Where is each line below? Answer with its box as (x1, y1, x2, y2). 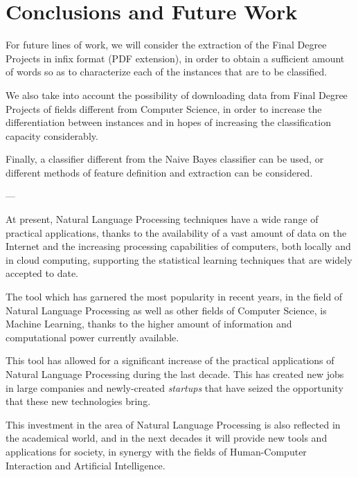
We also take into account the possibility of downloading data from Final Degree (6, 87, 348, 102)
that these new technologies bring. (6, 394, 151, 408)
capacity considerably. (6, 128, 98, 143)
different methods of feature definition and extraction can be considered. (6, 165, 313, 179)
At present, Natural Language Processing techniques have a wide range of (6, 212, 319, 226)
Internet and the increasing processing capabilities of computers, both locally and (6, 239, 351, 253)
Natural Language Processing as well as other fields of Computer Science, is (6, 303, 327, 317)
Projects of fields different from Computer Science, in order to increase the (6, 101, 322, 116)
